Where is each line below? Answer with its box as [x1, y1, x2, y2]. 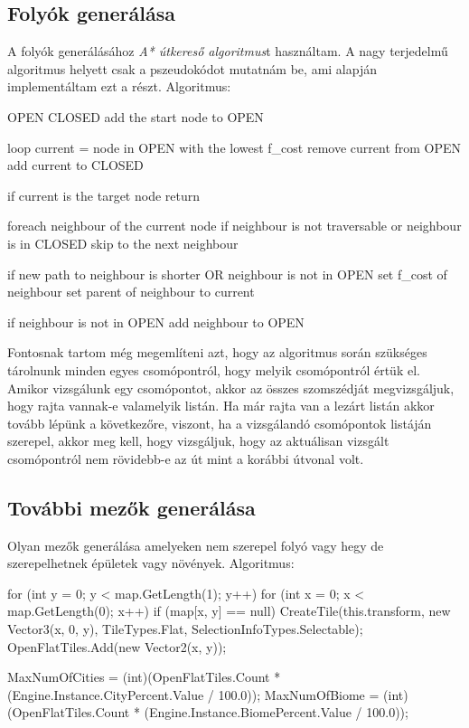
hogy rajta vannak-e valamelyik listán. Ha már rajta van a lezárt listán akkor [7, 396, 435, 415]
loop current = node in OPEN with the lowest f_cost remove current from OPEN [7, 137, 462, 156]
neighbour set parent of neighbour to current [7, 282, 255, 301]
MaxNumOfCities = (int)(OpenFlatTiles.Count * [7, 667, 281, 686]
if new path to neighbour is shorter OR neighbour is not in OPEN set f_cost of [7, 264, 447, 283]
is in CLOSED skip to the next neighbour [7, 233, 239, 252]
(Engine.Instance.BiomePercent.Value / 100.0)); [144, 703, 408, 722]
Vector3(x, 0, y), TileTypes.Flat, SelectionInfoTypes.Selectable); [7, 619, 363, 638]
